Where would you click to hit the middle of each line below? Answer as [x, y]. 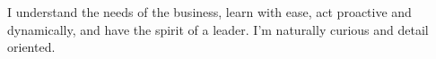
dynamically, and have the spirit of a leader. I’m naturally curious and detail [218, 29]
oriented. [31, 47]
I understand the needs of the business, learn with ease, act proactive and [209, 12]
